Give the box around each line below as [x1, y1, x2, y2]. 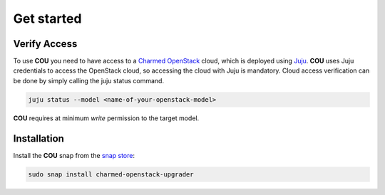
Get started [13, 11, 82, 26]
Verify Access [13, 38, 78, 50]
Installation [13, 132, 64, 144]
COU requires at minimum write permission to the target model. [13, 114, 200, 122]
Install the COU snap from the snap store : [13, 151, 135, 159]
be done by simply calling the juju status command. [13, 76, 164, 85]
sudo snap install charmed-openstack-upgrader [28, 170, 194, 178]
